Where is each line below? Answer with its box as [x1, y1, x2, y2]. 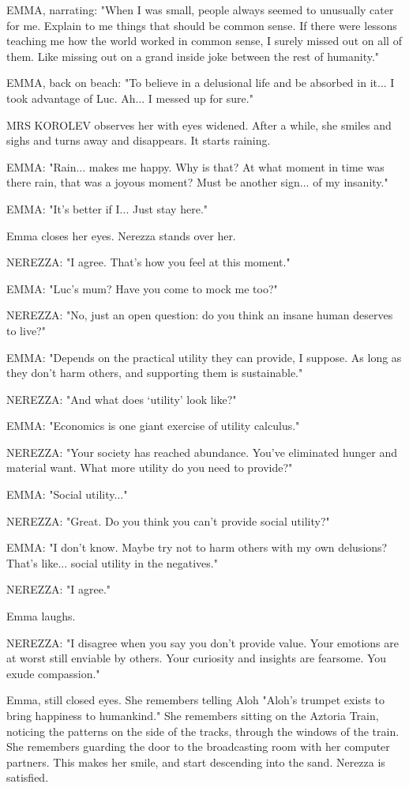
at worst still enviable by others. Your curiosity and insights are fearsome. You [6, 650, 387, 666]
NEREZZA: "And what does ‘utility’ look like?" [6, 390, 237, 407]
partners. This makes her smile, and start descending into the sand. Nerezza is [6, 753, 385, 770]
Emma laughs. [6, 608, 76, 624]
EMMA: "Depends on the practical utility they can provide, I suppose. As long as [6, 349, 402, 365]
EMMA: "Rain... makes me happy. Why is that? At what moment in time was [6, 158, 385, 175]
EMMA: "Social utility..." [6, 486, 128, 503]
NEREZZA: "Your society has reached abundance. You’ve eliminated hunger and [6, 443, 397, 460]
